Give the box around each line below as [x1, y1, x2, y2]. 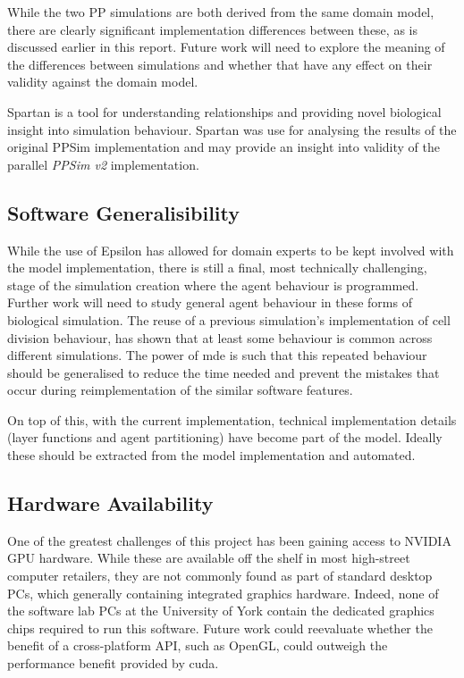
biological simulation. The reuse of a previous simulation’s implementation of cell [7, 310, 451, 329]
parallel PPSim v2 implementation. [7, 155, 199, 173]
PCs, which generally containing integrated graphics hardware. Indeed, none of [7, 583, 439, 602]
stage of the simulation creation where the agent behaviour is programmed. [7, 275, 419, 294]
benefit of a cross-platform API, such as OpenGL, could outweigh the [7, 636, 388, 655]
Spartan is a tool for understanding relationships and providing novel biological [7, 102, 442, 121]
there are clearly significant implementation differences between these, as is [7, 20, 418, 38]
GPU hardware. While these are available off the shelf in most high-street [7, 548, 410, 567]
